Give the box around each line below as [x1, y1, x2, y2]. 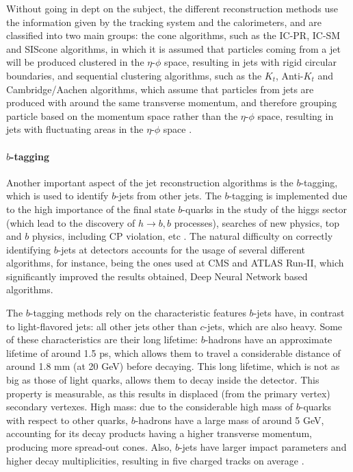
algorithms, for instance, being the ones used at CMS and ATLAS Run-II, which [6, 256, 344, 270]
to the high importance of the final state [6, 201, 175, 216]
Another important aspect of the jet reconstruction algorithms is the [6, 175, 293, 189]
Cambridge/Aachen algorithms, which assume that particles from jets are [6, 82, 314, 96]
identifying [6, 242, 51, 256]
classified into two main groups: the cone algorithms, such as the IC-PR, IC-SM [6, 28, 341, 42]
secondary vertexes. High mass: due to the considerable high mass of [6, 399, 293, 414]
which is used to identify [6, 188, 109, 203]
